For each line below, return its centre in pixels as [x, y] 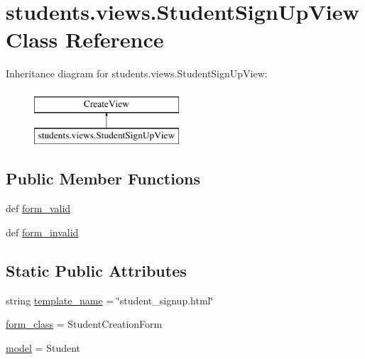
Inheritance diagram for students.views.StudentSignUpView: [137, 73]
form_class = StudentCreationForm [84, 324]
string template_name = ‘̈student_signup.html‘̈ [110, 300]
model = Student [43, 347]
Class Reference [85, 39]
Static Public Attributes [96, 270]
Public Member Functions [103, 178]
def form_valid [38, 208]
